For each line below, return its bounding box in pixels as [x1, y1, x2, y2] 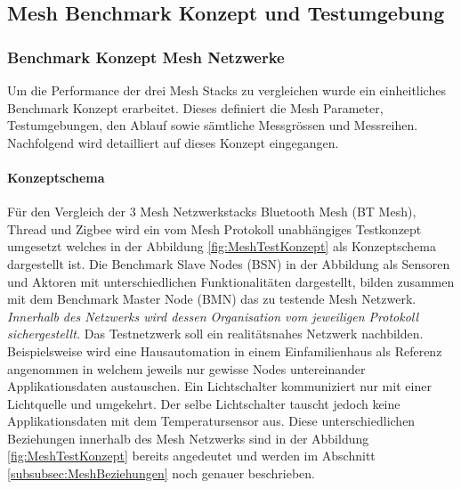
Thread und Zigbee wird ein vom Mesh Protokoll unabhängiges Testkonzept [7, 219, 422, 238]
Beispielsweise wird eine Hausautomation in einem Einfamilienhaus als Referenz [7, 341, 442, 360]
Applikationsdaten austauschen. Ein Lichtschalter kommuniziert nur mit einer [7, 377, 432, 395]
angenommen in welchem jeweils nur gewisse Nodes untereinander [7, 359, 366, 378]
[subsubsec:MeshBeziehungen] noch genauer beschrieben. [7, 464, 315, 483]
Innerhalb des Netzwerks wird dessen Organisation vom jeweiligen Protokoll [7, 306, 419, 325]
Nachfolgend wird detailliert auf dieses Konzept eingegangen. [7, 133, 339, 151]
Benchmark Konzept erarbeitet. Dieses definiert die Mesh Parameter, [7, 98, 384, 117]
